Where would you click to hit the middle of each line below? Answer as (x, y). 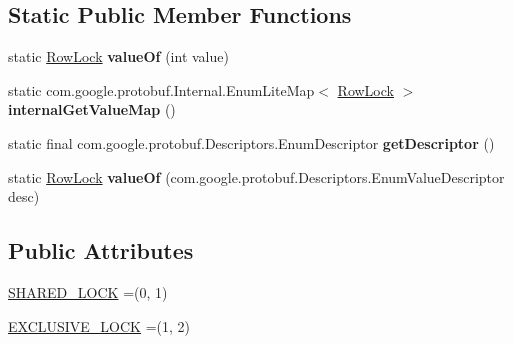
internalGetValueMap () (92, 109)
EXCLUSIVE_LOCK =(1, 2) (99, 325)
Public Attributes (101, 250)
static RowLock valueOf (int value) (118, 56)
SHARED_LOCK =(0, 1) (88, 291)
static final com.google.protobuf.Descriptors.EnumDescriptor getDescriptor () (251, 142)
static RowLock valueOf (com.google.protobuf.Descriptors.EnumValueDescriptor (256, 176)
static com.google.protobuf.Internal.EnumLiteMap (161, 89)
